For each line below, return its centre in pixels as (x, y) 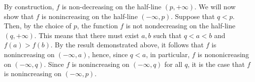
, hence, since (108, 54)
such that (167, 35)
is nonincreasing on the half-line (90, 16)
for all (174, 64)
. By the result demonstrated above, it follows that (127, 45)
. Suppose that (193, 16)
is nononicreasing (223, 54)
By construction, (29, 6)
